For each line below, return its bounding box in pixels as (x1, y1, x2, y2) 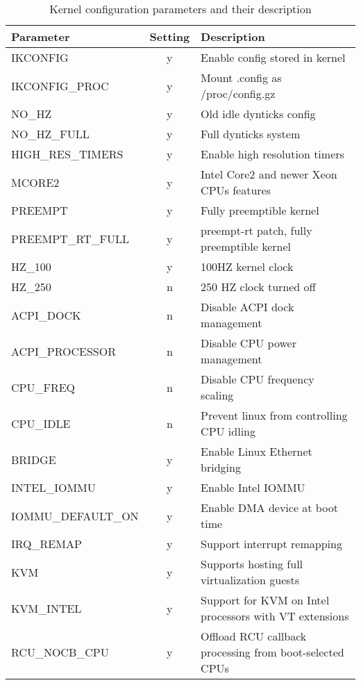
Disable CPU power (201, 335, 296, 351)
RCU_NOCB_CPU (11, 644, 109, 660)
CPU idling (201, 423, 256, 439)
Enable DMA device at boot (201, 500, 338, 515)
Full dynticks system (201, 126, 301, 142)
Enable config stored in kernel (201, 49, 346, 65)
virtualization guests (201, 572, 300, 588)
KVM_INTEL (11, 600, 82, 616)
